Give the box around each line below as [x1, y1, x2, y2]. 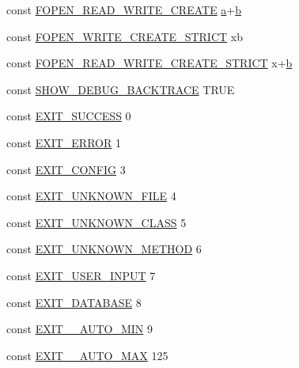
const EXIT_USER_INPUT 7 [6, 267, 156, 283]
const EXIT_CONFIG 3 [6, 161, 126, 177]
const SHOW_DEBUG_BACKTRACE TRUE [6, 81, 235, 97]
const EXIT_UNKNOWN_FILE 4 [6, 188, 176, 204]
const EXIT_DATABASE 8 [6, 294, 142, 310]
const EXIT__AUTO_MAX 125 [6, 347, 168, 363]
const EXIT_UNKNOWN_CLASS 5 [6, 214, 187, 230]
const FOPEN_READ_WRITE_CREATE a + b [6, 2, 242, 17]
